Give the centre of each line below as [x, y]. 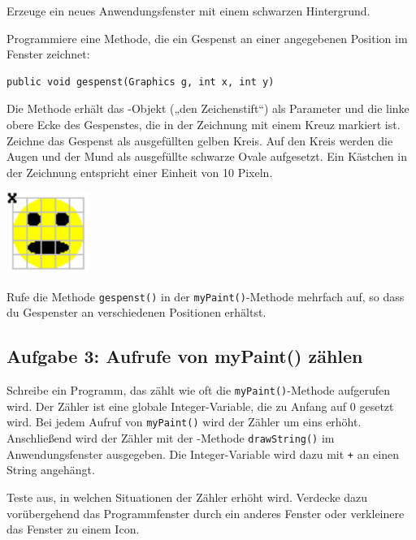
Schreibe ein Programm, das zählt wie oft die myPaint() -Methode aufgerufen [199, 390]
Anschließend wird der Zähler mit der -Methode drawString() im [171, 438]
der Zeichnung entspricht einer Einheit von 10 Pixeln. [140, 172]
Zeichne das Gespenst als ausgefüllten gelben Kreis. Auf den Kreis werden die [200, 140]
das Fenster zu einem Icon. [73, 529]
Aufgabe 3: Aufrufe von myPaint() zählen [185, 356]
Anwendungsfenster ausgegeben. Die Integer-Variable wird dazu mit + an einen [203, 454]
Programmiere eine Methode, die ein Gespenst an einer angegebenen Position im [207, 38]
